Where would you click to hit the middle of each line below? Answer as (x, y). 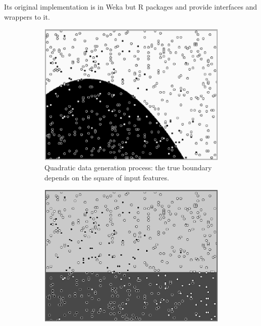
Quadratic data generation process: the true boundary (128, 168)
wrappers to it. (27, 16)
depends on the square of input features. (107, 177)
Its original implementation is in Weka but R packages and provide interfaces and (131, 7)
